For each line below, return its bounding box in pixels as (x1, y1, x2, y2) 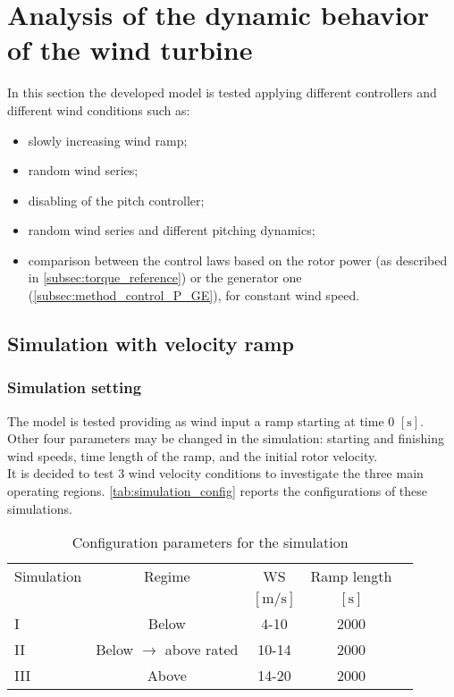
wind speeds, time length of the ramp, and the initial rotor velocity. (7, 446, 378, 465)
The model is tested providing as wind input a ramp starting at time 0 (7, 411, 395, 430)
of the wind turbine (7, 31, 253, 68)
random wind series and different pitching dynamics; (28, 221, 315, 239)
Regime (143, 566, 190, 587)
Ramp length (310, 566, 392, 587)
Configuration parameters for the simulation (71, 532, 349, 553)
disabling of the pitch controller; (28, 190, 205, 209)
